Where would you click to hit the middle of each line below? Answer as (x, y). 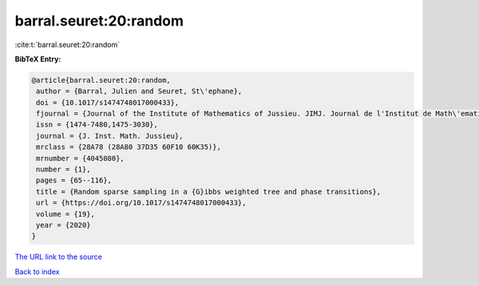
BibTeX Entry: (38, 59)
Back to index (37, 272)
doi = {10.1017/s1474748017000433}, (108, 102)
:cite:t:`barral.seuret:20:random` (67, 45)
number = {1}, (63, 170)
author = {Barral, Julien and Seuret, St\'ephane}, (139, 91)
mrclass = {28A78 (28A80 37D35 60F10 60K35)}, (129, 147)
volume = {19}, (66, 214)
